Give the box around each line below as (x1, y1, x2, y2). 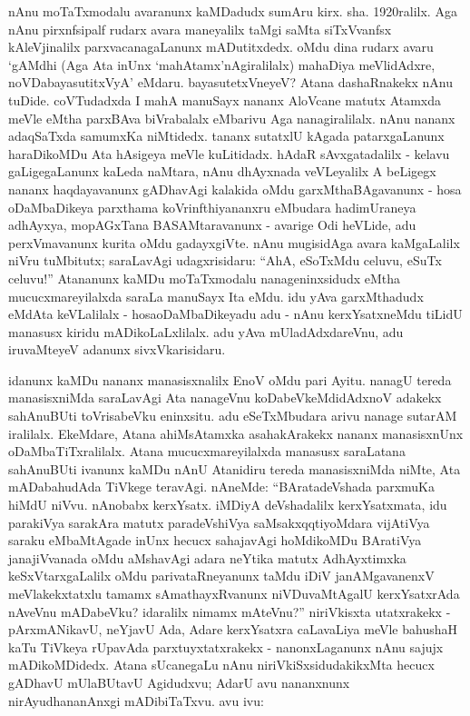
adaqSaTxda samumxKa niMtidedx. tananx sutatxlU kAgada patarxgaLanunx (8, 126, 445, 145)
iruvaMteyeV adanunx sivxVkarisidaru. (8, 340, 226, 359)
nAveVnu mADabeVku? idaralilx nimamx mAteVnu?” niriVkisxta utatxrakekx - (8, 602, 451, 621)
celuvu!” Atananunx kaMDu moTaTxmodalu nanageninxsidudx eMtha (8, 268, 401, 287)
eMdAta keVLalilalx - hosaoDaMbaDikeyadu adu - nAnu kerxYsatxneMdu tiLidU (8, 304, 463, 323)
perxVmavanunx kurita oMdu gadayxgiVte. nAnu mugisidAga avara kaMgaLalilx (8, 233, 460, 252)
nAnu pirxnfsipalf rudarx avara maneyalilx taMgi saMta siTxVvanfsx (8, 19, 392, 38)
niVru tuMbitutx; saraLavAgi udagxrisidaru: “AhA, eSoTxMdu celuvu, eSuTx (8, 251, 442, 270)
